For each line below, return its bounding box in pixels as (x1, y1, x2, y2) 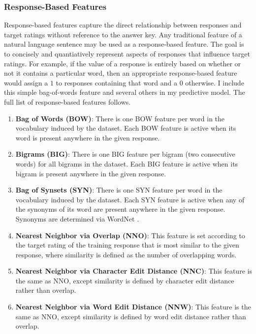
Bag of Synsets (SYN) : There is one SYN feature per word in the (15, 185, 223, 195)
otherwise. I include (185, 77, 244, 87)
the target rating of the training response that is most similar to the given (15, 240, 239, 250)
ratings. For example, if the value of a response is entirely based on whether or (4, 58, 241, 68)
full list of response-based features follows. (4, 96, 131, 107)
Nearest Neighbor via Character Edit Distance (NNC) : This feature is (15, 266, 252, 276)
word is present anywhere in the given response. (15, 132, 160, 142)
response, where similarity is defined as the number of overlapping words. (15, 249, 237, 259)
